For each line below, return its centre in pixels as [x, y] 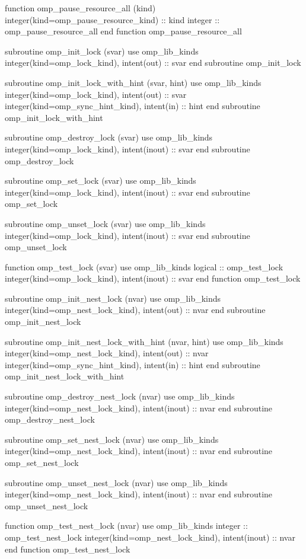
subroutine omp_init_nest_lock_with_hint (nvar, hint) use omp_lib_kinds [144, 341]
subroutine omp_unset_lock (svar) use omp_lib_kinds [105, 223]
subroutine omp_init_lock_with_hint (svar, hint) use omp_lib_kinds [133, 82]
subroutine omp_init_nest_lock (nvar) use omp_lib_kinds [113, 298]
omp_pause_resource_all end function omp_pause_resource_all [123, 31]
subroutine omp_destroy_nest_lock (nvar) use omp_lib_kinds [120, 396]
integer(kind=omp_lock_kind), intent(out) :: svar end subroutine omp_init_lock [153, 63]
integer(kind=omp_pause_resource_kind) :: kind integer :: [112, 19]
